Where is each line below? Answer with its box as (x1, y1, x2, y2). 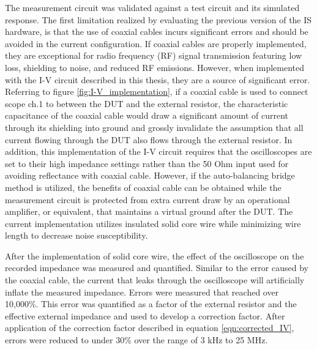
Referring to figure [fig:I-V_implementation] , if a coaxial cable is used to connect (5, 85, 308, 98)
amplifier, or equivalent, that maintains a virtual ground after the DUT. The (5, 205, 293, 218)
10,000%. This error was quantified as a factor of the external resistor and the (5, 297, 297, 310)
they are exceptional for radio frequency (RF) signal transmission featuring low (5, 49, 302, 62)
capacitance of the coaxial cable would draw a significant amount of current (5, 109, 288, 122)
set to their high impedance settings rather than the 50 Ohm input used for (5, 157, 289, 169)
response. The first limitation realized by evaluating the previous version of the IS (5, 13, 312, 26)
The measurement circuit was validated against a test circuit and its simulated (5, 1, 300, 13)
